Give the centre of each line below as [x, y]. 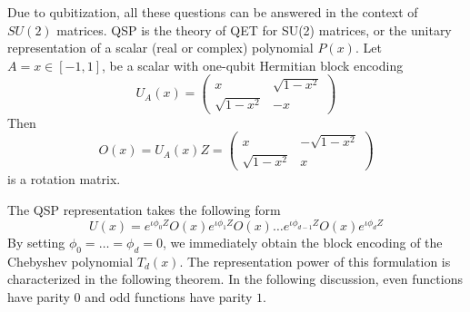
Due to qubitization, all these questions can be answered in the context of [213, 12]
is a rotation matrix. [64, 179]
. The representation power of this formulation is [315, 261]
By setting [36, 243]
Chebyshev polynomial [70, 261]
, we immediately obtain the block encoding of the [302, 243]
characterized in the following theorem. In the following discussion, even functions [235, 279]
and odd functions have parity [169, 297]
